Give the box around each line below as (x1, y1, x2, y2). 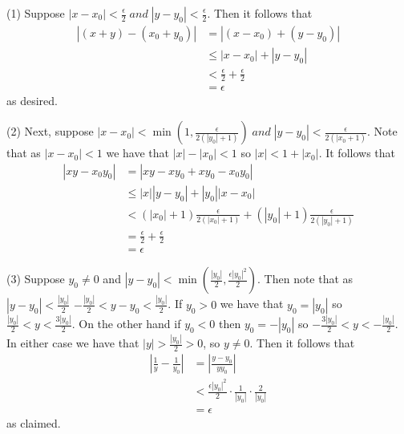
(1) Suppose (6, 5, 65, 21)
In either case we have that (6, 335, 139, 351)
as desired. (6, 92, 58, 109)
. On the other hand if (71, 315, 181, 332)
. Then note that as (257, 270, 353, 287)
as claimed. (6, 414, 61, 431)
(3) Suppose (6, 270, 65, 287)
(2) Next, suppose (6, 123, 94, 140)
